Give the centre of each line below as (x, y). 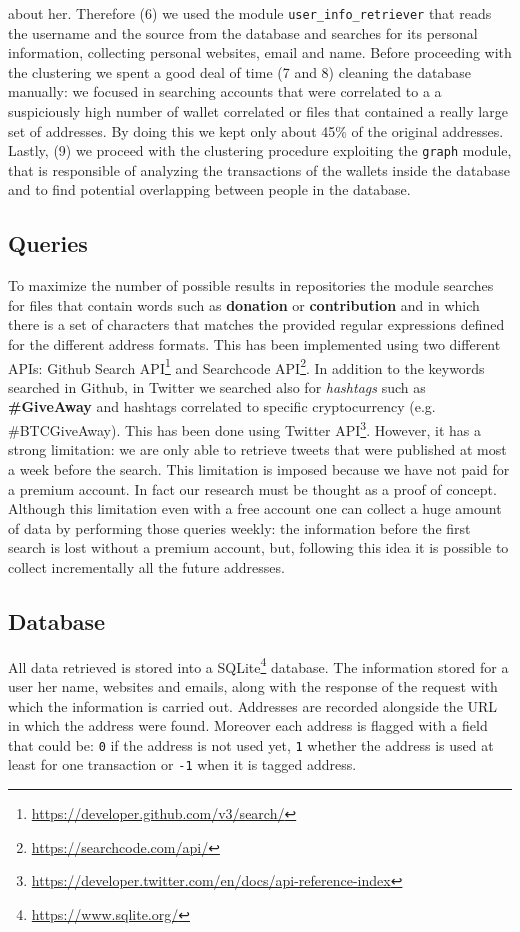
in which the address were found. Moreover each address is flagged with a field (248, 725)
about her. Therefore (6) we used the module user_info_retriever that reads (250, 13)
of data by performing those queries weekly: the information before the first (239, 527)
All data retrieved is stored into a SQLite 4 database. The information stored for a (258, 665)
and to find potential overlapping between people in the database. (209, 189)
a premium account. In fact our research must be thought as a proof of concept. (252, 488)
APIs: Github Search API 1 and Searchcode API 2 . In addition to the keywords (246, 366)
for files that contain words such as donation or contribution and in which (244, 304)
